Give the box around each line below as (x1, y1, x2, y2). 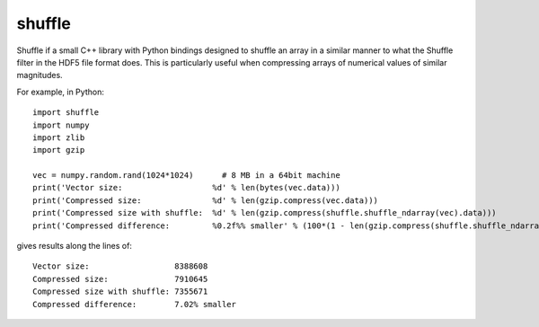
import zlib (32, 132, 85, 143)
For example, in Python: (16, 86, 105, 97)
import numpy (32, 119, 90, 130)
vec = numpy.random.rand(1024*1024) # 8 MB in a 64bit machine (32, 171, 340, 181)
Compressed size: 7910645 (32, 274, 208, 284)
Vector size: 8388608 (32, 261, 208, 271)
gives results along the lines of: (16, 241, 132, 252)
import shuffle (32, 108, 100, 118)
